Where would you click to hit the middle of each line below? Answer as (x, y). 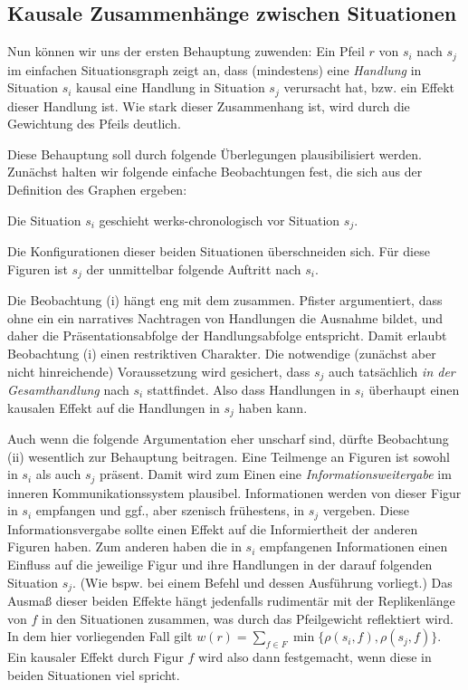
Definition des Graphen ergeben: (97, 190)
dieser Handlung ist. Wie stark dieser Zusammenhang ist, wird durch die (209, 105)
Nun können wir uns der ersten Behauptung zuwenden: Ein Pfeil (186, 51)
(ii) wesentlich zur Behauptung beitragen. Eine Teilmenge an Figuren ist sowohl (229, 456)
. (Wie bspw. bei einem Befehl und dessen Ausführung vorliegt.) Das (263, 582)
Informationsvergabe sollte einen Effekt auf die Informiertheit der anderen (213, 528)
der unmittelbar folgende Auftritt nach (194, 268)
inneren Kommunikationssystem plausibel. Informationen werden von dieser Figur (234, 492)
